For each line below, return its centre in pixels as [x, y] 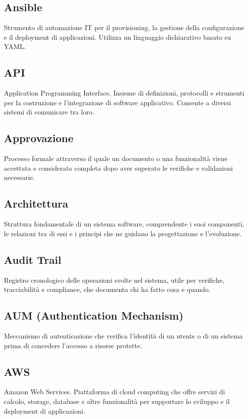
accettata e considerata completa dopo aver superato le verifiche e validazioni [118, 168]
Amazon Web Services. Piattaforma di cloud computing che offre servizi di [115, 392]
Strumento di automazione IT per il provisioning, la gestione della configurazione [124, 27]
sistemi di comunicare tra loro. [49, 112]
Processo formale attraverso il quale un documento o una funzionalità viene [116, 158]
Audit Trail [33, 259]
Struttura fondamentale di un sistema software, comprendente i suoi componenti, [124, 224]
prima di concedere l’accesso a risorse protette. [73, 345]
